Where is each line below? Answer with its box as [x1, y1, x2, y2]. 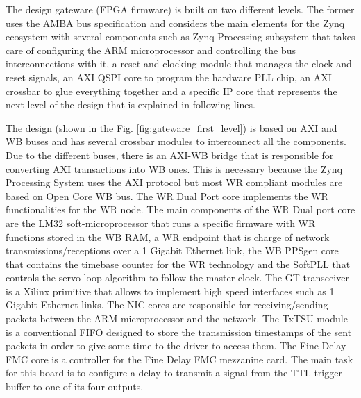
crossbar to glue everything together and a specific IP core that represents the [6, 83, 337, 98]
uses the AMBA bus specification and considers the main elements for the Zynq [6, 15, 345, 30]
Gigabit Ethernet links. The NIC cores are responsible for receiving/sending [6, 297, 328, 312]
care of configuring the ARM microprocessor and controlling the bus [6, 42, 296, 57]
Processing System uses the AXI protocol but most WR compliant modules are [6, 175, 343, 190]
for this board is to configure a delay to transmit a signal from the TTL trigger [6, 365, 342, 380]
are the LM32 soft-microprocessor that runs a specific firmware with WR [6, 215, 316, 230]
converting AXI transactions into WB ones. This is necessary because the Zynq [6, 161, 343, 176]
